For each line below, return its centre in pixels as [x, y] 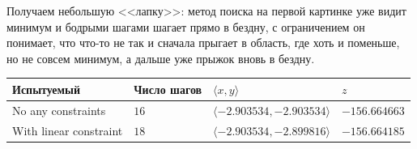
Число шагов [168, 89]
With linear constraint [68, 130]
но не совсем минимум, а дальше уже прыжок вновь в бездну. [161, 58]
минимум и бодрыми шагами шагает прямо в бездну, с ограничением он [186, 26]
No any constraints [59, 110]
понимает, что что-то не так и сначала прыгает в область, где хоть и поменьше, [203, 43]
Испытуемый [47, 89]
